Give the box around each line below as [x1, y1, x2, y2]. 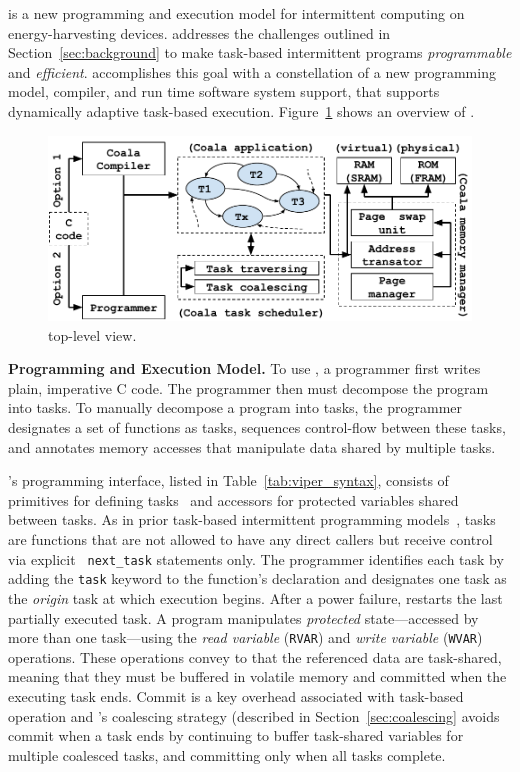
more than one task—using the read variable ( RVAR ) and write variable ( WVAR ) [8, 627, 483, 648]
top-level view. [48, 324, 137, 345]
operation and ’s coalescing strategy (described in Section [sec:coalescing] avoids [8, 705, 500, 726]
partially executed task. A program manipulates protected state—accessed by [8, 607, 479, 628]
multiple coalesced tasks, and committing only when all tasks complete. [8, 744, 446, 765]
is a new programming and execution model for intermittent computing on [8, 3, 465, 23]
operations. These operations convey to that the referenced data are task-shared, [8, 646, 502, 667]
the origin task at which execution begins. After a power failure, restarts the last [8, 587, 503, 608]
